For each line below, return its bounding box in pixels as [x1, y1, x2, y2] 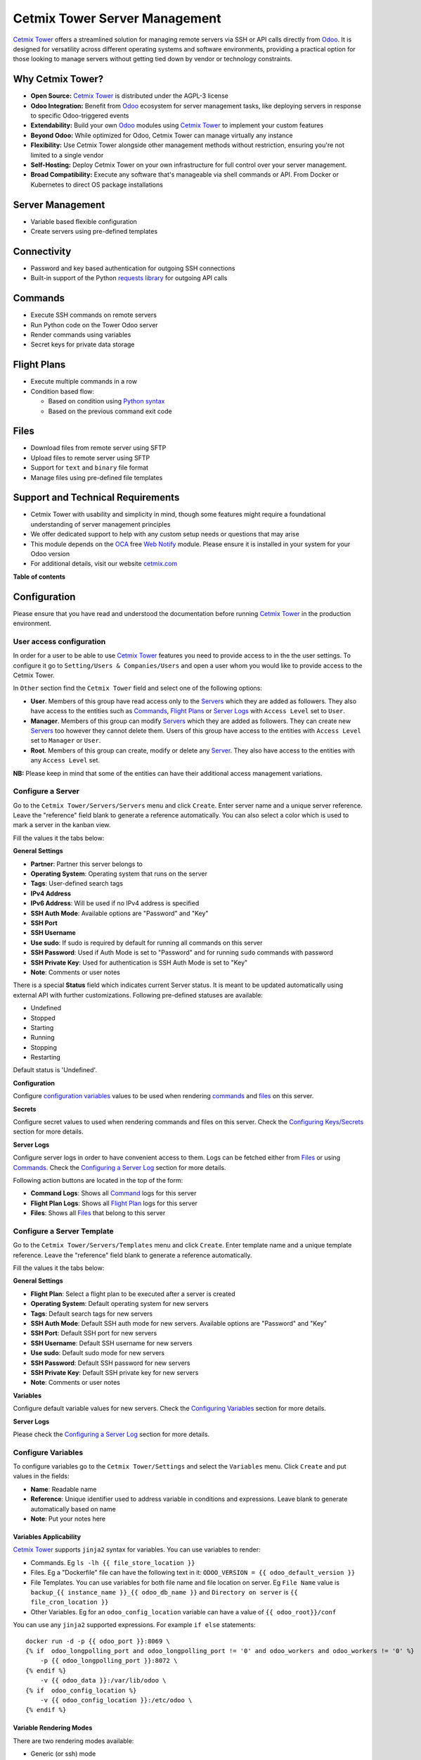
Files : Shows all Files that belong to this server [30, 1209, 166, 1217]
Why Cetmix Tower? [13, 73, 104, 85]
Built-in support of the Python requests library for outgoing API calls [30, 274, 228, 282]
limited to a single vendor [30, 151, 104, 159]
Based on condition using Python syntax [48, 397, 165, 406]
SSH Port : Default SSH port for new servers [30, 1329, 157, 1338]
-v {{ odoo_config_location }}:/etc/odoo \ [39, 1696, 193, 1704]
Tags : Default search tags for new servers [30, 1309, 153, 1318]
